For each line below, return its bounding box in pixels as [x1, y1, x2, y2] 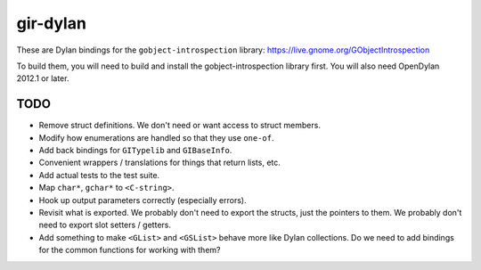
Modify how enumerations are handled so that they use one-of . [38, 132, 274, 143]
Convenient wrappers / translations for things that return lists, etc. [38, 157, 281, 168]
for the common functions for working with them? [38, 245, 221, 256]
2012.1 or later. [16, 73, 69, 84]
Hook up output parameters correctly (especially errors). [38, 194, 247, 205]
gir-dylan [16, 13, 86, 33]
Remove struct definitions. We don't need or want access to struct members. [38, 120, 321, 131]
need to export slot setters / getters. [38, 219, 171, 231]
